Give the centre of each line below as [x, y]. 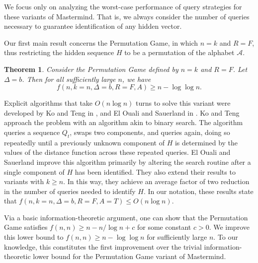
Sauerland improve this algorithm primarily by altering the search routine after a [128, 162]
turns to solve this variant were [183, 103]
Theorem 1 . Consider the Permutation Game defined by [91, 69]
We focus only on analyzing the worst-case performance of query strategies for [123, 6]
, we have [136, 79]
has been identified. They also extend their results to [155, 171]
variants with [24, 181]
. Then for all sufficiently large [69, 79]
